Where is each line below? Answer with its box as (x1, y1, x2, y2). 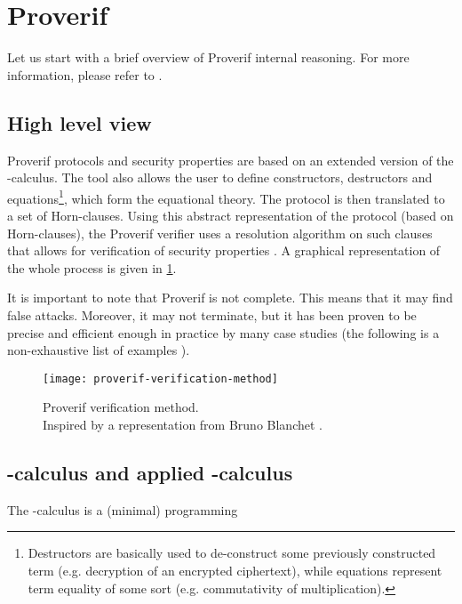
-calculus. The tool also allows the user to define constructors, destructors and (7, 168, 433, 187)
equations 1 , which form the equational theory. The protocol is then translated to (7, 186, 445, 207)
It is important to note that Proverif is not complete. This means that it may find (7, 288, 453, 307)
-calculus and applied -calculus (7, 458, 293, 486)
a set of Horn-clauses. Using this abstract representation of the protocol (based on (7, 205, 454, 224)
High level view (7, 109, 152, 136)
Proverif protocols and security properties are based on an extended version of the (7, 150, 454, 169)
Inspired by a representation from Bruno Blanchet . (43, 415, 323, 433)
